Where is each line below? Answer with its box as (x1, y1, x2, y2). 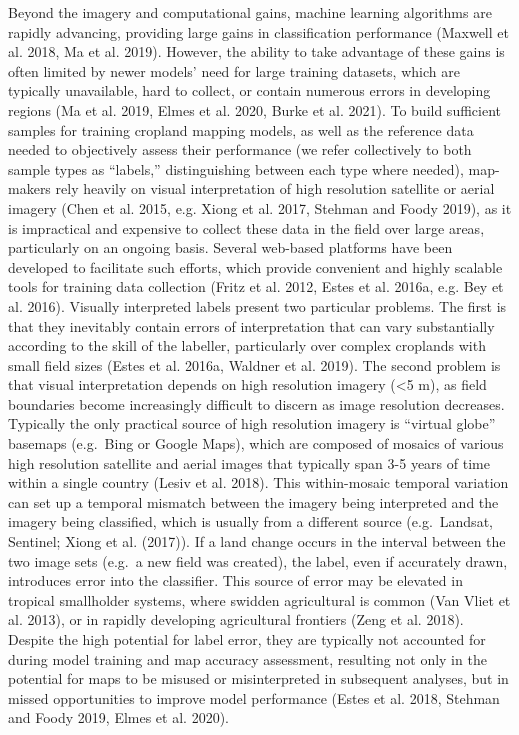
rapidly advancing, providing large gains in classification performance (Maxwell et (8, 21, 509, 42)
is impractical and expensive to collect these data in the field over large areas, (8, 217, 485, 238)
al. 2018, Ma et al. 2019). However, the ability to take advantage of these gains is (8, 41, 505, 62)
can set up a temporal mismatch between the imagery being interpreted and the (8, 491, 499, 512)
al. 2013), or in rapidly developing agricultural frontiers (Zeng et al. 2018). (8, 609, 464, 630)
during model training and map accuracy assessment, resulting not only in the (8, 648, 487, 669)
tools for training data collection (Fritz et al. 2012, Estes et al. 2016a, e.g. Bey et (8, 276, 504, 297)
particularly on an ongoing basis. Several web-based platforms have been (8, 237, 453, 258)
